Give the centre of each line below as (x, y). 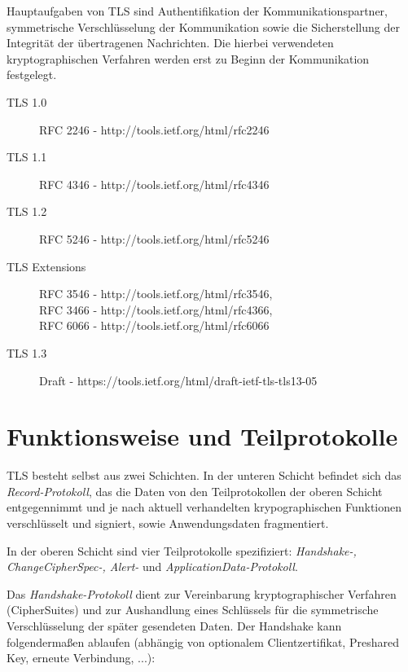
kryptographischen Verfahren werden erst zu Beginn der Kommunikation (188, 58)
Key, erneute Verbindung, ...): (81, 658)
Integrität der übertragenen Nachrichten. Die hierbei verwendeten (170, 43)
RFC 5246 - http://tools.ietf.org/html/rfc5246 (154, 238)
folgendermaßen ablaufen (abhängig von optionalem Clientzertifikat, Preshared (203, 641)
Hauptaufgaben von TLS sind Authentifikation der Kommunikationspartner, (197, 11)
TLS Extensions (46, 266)
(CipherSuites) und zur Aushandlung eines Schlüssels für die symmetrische (193, 610)
